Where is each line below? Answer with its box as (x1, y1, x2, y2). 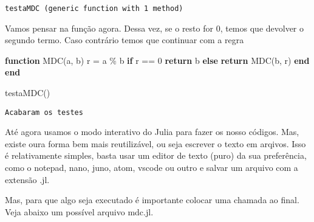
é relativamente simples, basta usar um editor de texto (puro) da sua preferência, (5, 149, 307, 162)
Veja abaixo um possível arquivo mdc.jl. (5, 205, 154, 218)
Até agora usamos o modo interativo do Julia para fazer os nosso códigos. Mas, (5, 125, 299, 138)
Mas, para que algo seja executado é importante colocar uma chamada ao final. (5, 193, 299, 206)
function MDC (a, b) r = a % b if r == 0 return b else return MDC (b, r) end (5, 54, 310, 66)
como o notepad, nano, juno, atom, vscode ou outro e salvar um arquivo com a (5, 161, 298, 174)
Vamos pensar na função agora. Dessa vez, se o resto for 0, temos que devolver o (5, 21, 304, 34)
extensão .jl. (5, 173, 50, 186)
